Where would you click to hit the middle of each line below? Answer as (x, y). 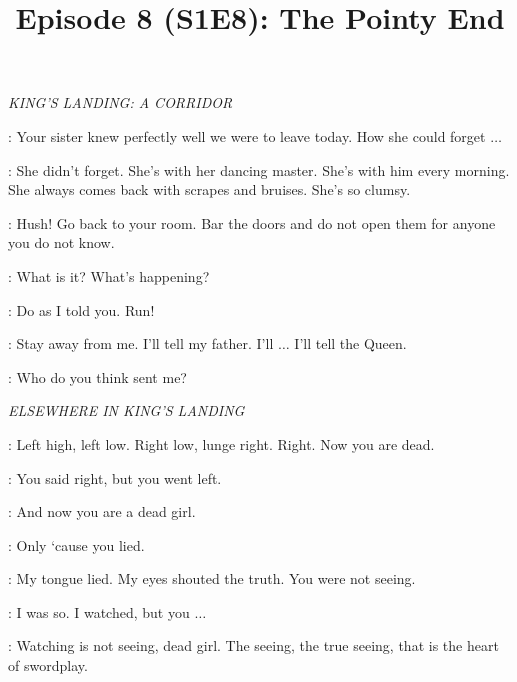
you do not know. (61, 242)
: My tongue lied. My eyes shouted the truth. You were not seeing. (212, 578)
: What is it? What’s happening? (109, 275)
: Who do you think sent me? (97, 376)
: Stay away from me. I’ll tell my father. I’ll (141, 343)
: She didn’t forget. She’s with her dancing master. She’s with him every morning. (259, 169)
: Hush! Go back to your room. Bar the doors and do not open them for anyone (252, 222)
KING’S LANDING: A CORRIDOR (120, 102)
